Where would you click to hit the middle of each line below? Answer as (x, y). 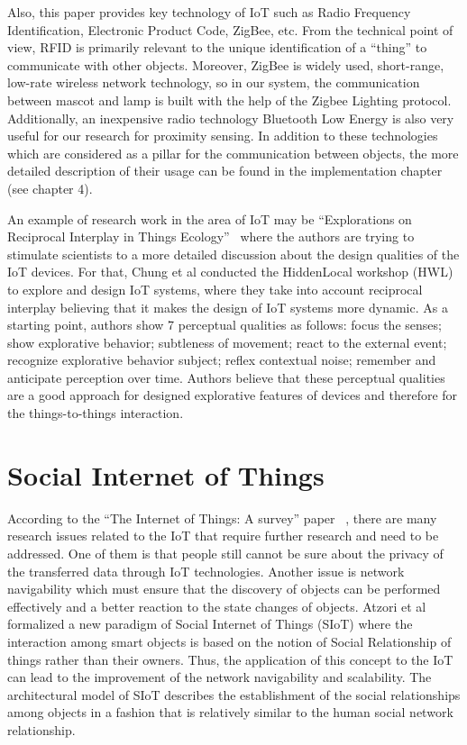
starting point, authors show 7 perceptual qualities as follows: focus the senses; (224, 325)
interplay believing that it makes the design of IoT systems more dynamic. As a (228, 307)
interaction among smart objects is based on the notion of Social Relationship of (229, 641)
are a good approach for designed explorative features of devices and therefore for (233, 395)
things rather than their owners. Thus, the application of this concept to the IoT (230, 659)
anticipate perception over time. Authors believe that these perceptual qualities (226, 377)
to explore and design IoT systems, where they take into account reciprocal (215, 289)
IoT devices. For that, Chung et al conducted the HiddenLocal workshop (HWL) (230, 272)
